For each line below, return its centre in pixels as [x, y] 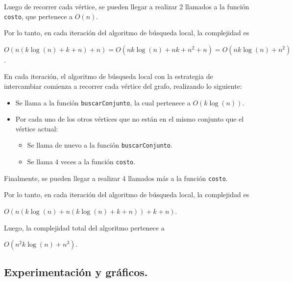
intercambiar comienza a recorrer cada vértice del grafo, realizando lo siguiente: [123, 86]
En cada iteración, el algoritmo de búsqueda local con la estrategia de [109, 76]
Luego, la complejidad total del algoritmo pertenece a [84, 227]
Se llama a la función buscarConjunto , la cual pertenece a [103, 102]
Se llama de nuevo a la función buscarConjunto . [100, 145]
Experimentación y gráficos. [76, 271]
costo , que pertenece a [38, 16]
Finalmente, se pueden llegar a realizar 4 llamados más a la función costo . [116, 178]
